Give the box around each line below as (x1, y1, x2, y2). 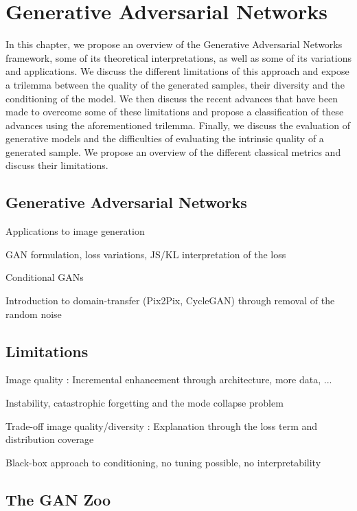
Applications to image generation (5, 224, 145, 238)
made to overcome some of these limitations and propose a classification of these (5, 104, 344, 119)
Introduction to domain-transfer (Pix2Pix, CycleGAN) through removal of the (5, 293, 335, 308)
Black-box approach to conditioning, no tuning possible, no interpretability (5, 455, 321, 469)
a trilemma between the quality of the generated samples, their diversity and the (5, 77, 345, 91)
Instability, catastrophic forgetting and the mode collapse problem (5, 396, 284, 410)
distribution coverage (5, 432, 94, 446)
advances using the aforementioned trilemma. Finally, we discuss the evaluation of (5, 117, 350, 132)
